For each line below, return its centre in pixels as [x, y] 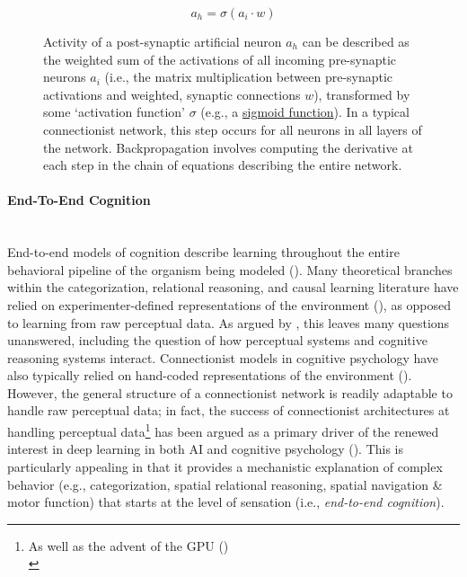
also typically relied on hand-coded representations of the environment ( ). [210, 375]
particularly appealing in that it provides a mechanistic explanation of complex [225, 466]
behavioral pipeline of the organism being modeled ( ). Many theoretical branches [230, 269]
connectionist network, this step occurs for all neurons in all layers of [233, 129]
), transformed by [362, 94]
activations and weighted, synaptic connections [172, 94]
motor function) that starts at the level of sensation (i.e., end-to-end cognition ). [226, 502]
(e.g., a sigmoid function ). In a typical [305, 112]
